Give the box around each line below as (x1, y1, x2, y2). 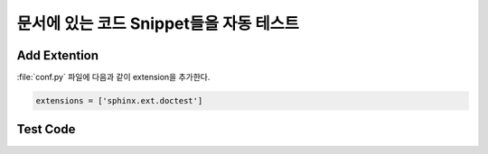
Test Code (16, 122, 76, 137)
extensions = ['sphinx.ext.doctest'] (35, 95, 203, 106)
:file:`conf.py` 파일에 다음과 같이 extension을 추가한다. (16, 72, 211, 83)
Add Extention (16, 48, 99, 63)
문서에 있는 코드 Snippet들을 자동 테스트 (16, 14, 300, 33)
